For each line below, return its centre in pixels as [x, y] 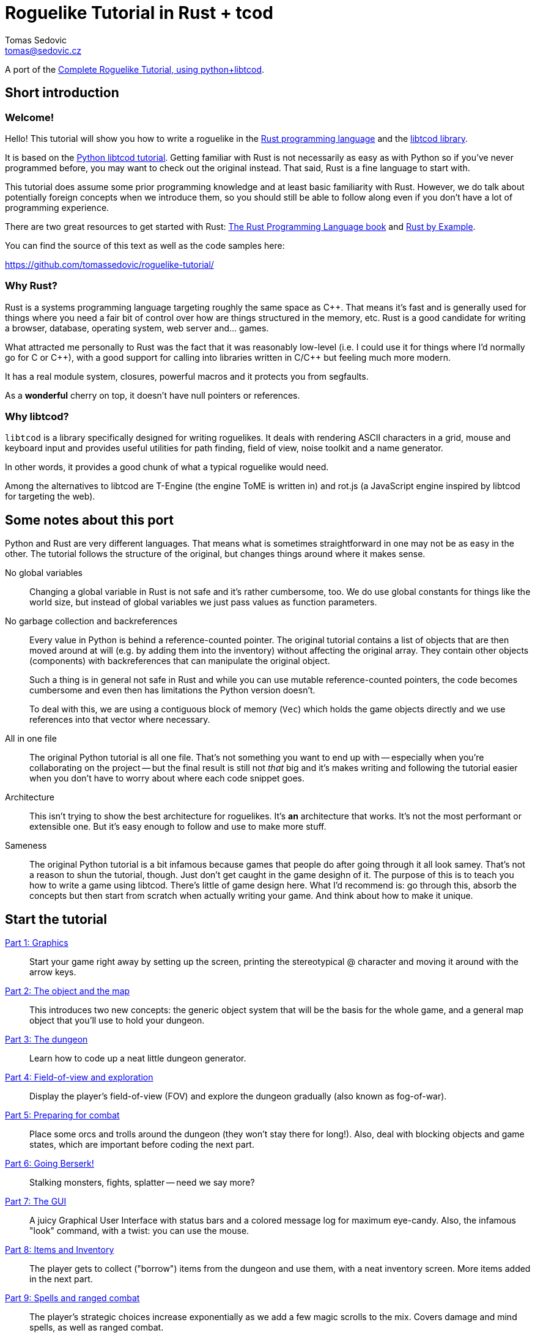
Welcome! [30, 117]
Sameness [26, 846]
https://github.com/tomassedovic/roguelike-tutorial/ [109, 264]
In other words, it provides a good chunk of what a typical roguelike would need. [167, 467]
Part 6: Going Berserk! [50, 1164]
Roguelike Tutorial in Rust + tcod [139, 13]
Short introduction [62, 93]
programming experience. [57, 207]
